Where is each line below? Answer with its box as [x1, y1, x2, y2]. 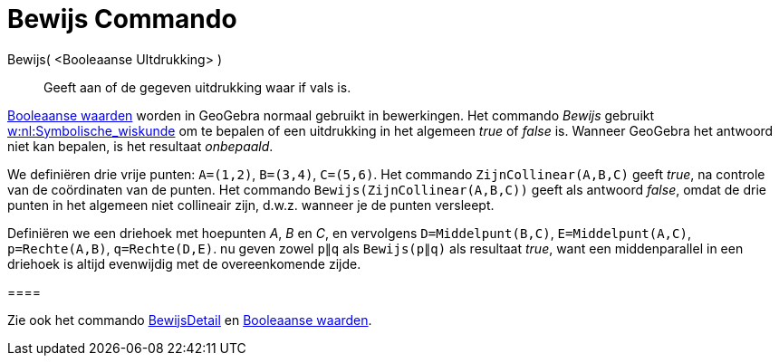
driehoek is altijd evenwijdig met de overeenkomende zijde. [7, 255, 361, 272]
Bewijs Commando [7, 4, 237, 34]
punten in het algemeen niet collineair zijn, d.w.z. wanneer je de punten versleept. [7, 196, 495, 213]
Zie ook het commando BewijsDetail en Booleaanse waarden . [7, 311, 372, 328]
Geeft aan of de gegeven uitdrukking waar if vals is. [43, 79, 351, 95]
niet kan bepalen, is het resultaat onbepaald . [7, 138, 274, 154]
